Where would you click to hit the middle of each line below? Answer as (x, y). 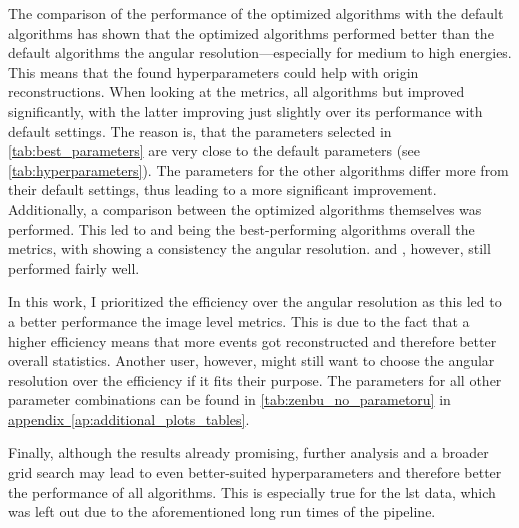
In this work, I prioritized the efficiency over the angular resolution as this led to (255, 301)
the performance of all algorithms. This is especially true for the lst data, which (252, 491)
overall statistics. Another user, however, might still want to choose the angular (251, 360)
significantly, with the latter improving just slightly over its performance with (245, 110)
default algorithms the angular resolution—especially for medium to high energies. (260, 52)
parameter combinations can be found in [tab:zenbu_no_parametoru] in (229, 399)
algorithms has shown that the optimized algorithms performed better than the (251, 32)
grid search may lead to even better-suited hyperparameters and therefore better (255, 472)
